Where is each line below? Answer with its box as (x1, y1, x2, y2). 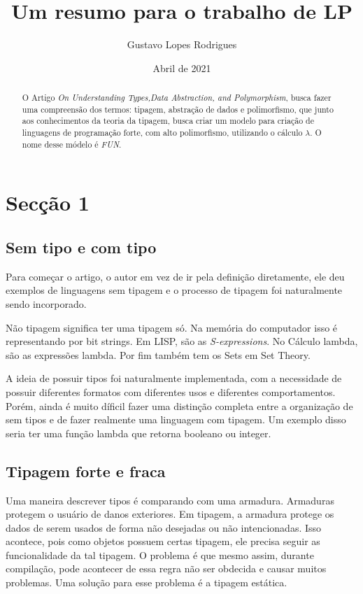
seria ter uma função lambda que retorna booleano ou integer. (6, 425, 271, 440)
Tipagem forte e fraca (6, 460, 166, 481)
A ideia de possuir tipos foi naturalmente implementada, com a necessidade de (6, 371, 342, 386)
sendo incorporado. (6, 296, 87, 311)
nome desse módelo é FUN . (22, 138, 122, 150)
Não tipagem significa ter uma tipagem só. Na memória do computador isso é (6, 320, 338, 334)
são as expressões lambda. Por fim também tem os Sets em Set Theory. (6, 347, 311, 362)
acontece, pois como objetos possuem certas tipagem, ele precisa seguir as (6, 534, 320, 549)
